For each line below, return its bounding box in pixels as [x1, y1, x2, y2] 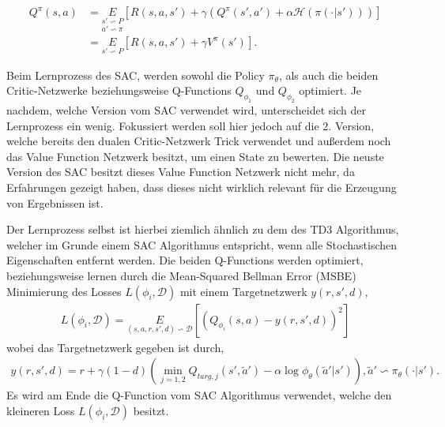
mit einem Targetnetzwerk [179, 283, 307, 299]
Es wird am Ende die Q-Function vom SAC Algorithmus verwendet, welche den [6, 387, 392, 403]
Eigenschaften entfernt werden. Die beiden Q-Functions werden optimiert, [6, 252, 364, 268]
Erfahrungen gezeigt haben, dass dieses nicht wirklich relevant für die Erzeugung [6, 179, 397, 196]
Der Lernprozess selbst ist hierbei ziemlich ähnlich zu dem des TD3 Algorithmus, [6, 221, 399, 238]
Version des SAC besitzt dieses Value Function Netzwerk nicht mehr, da [6, 163, 355, 180]
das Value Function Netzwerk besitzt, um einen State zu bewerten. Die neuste [6, 148, 384, 164]
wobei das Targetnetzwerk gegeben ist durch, [6, 339, 224, 355]
